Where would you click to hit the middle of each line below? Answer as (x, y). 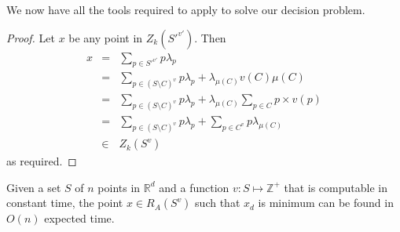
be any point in (106, 37)
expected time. (79, 218)
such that (218, 203)
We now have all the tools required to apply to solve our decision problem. (186, 9)
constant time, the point (65, 203)
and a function (194, 187)
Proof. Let (31, 37)
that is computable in (336, 187)
